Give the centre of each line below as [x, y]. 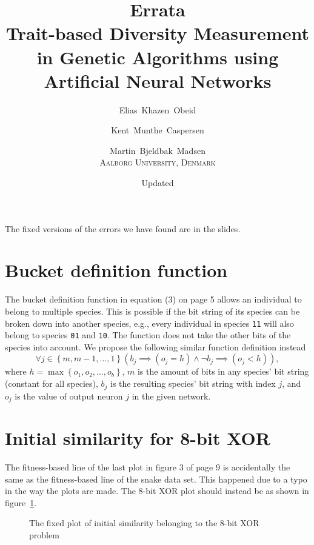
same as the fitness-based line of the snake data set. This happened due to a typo [156, 479]
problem [44, 535]
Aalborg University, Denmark [158, 162]
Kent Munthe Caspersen [158, 130]
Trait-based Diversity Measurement [158, 33]
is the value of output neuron [69, 396]
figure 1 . [21, 502]
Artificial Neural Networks [158, 80]
